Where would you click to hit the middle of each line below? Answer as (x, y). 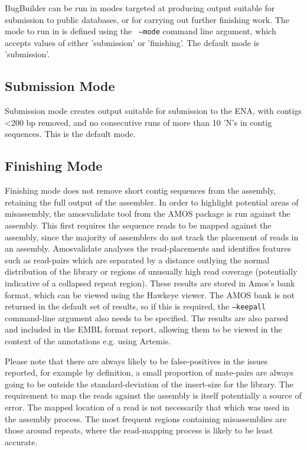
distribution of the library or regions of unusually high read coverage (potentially (151, 271)
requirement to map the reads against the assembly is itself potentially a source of (153, 395)
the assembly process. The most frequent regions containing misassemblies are (146, 418)
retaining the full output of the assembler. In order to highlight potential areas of (152, 202)
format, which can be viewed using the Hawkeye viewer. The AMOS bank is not (150, 294)
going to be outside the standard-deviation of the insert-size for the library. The (149, 384)
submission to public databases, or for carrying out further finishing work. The (147, 19)
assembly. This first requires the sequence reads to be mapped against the (138, 225)
